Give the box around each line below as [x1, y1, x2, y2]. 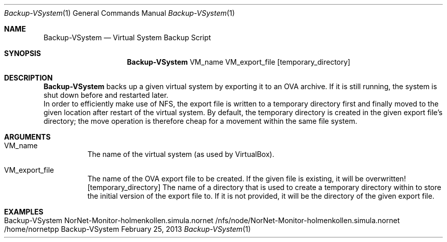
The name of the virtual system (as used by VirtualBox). [87, 150, 275, 158]
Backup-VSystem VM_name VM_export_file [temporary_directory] [127, 58, 351, 66]
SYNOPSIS [4, 49, 41, 58]
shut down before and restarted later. [43, 91, 168, 99]
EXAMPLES [4, 207, 43, 216]
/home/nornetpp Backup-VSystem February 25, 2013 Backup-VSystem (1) [4, 225, 251, 233]
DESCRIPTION [4, 73, 53, 82]
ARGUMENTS [4, 132, 51, 141]
